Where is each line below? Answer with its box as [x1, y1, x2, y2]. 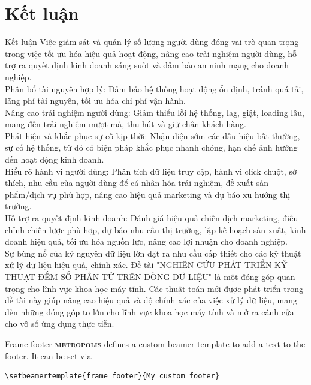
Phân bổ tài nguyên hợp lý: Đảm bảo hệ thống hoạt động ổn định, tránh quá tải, [5, 82, 304, 95]
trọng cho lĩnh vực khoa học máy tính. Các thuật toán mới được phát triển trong [5, 282, 303, 294]
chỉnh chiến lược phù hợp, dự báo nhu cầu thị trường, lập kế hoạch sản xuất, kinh [5, 223, 306, 236]
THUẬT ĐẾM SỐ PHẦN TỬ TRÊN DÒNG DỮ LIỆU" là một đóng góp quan [5, 270, 295, 282]
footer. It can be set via [5, 349, 92, 362]
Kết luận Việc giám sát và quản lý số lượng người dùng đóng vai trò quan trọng [5, 35, 299, 48]
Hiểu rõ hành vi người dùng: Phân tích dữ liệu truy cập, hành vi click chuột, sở [5, 164, 297, 177]
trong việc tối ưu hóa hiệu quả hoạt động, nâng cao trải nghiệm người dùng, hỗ [5, 47, 297, 59]
